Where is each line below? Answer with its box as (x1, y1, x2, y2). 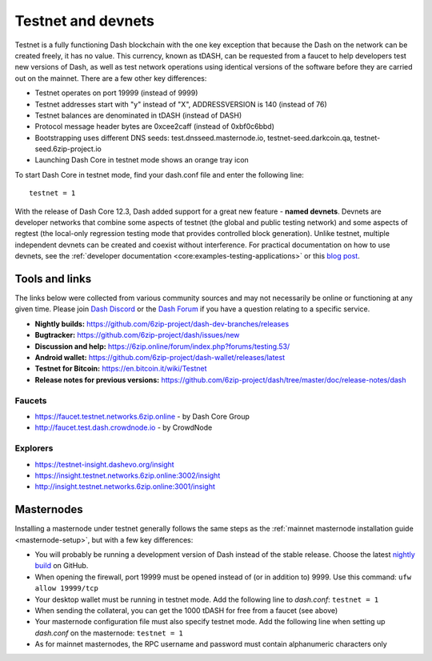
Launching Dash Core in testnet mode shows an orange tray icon (34, 155, 250, 165)
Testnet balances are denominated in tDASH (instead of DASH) (34, 110, 242, 120)
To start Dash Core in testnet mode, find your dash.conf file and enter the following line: (14, 170, 304, 179)
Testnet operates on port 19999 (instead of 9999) (34, 88, 198, 98)
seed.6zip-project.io (34, 144, 102, 154)
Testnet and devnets (14, 12, 155, 30)
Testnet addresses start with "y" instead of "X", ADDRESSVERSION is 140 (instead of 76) (34, 99, 327, 109)
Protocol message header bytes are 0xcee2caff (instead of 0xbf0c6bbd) (34, 122, 275, 131)
